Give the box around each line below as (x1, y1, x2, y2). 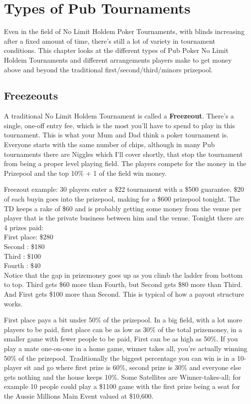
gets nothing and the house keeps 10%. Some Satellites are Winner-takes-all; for (4, 371, 241, 382)
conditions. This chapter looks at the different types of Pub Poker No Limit (4, 45, 229, 55)
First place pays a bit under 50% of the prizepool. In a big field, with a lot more (4, 315, 242, 325)
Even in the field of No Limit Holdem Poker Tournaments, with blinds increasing (4, 26, 245, 36)
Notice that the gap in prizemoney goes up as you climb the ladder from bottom (4, 269, 243, 280)
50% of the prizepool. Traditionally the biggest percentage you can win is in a (4, 353, 235, 363)
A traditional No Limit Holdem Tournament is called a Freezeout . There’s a (4, 111, 234, 121)
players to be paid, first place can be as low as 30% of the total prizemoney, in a (4, 324, 242, 334)
